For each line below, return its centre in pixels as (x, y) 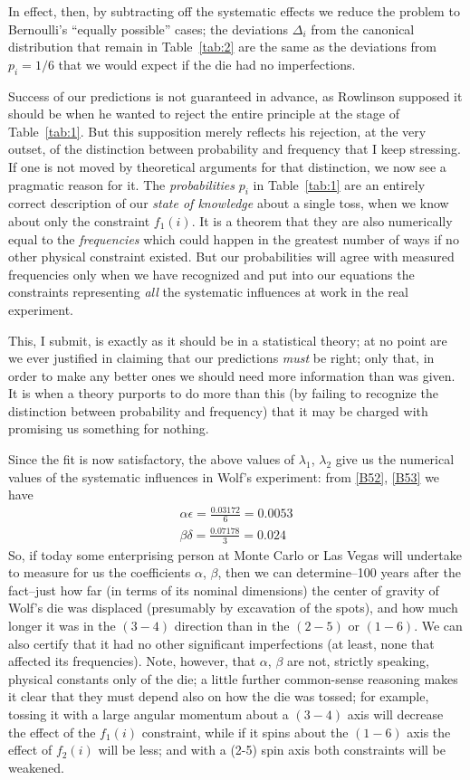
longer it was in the (62, 625)
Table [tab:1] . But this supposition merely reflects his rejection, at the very (217, 131)
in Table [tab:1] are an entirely (339, 184)
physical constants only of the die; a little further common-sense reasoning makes (233, 678)
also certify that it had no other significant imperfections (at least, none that (221, 643)
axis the (429, 732)
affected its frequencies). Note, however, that (132, 661)
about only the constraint (79, 220)
